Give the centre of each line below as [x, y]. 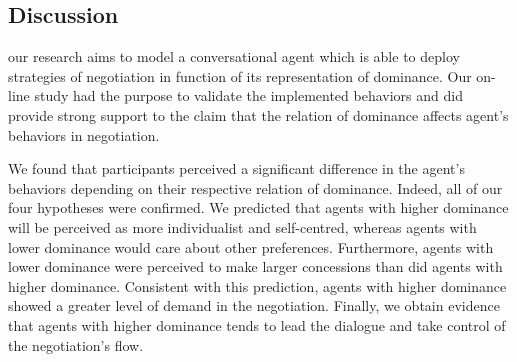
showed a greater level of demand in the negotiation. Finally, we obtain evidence [254, 305]
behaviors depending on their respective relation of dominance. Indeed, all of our [255, 187]
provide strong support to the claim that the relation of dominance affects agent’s [258, 114]
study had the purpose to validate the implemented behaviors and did [248, 95]
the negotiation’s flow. [76, 344]
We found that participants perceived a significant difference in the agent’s [236, 168]
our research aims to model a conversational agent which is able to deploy [234, 56]
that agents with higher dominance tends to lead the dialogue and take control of [257, 324]
